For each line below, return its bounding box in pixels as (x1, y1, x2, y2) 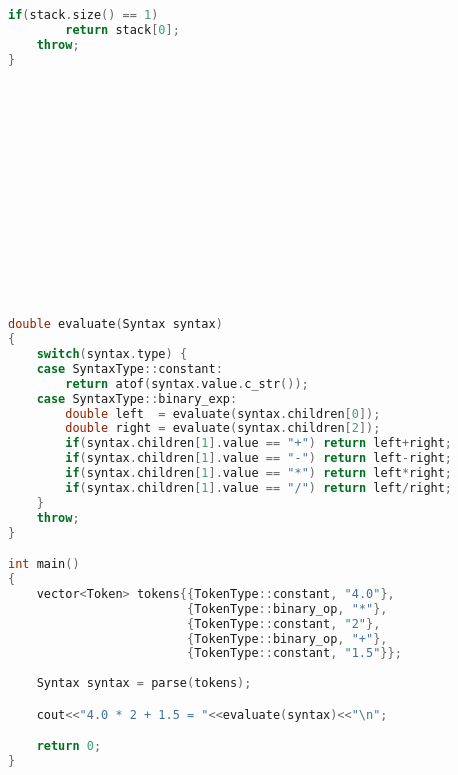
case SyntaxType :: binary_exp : (36, 391, 238, 406)
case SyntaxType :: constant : (36, 361, 223, 376)
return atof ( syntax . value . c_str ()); (65, 376, 309, 391)
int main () (8, 557, 80, 572)
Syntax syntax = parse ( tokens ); (36, 676, 252, 691)
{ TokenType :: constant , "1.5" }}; (186, 646, 402, 661)
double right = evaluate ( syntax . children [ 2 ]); (65, 421, 381, 436)
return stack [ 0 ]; (65, 22, 180, 37)
